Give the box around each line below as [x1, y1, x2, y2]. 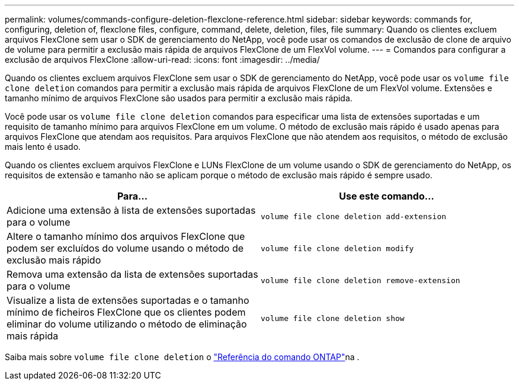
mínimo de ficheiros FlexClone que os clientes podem [7, 306, 246, 318]
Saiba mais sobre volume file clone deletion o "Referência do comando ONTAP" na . [5, 352, 360, 362]
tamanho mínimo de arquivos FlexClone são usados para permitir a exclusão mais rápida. [5, 93, 353, 103]
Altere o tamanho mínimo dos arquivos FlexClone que [7, 230, 245, 242]
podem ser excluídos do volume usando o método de [7, 242, 244, 254]
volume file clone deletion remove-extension [261, 275, 460, 285]
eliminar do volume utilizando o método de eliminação [7, 318, 247, 330]
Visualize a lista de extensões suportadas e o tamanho [7, 294, 249, 306]
